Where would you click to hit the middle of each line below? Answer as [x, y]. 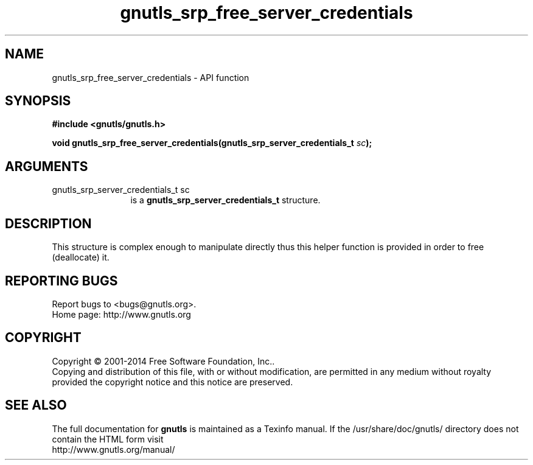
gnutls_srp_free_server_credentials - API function [151, 77]
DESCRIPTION [48, 223]
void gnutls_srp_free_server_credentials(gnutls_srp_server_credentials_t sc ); [212, 143]
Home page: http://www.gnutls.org [121, 314]
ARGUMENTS [47, 166]
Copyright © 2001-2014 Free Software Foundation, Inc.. [163, 361]
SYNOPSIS [38, 101]
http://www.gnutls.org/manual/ [113, 449]
